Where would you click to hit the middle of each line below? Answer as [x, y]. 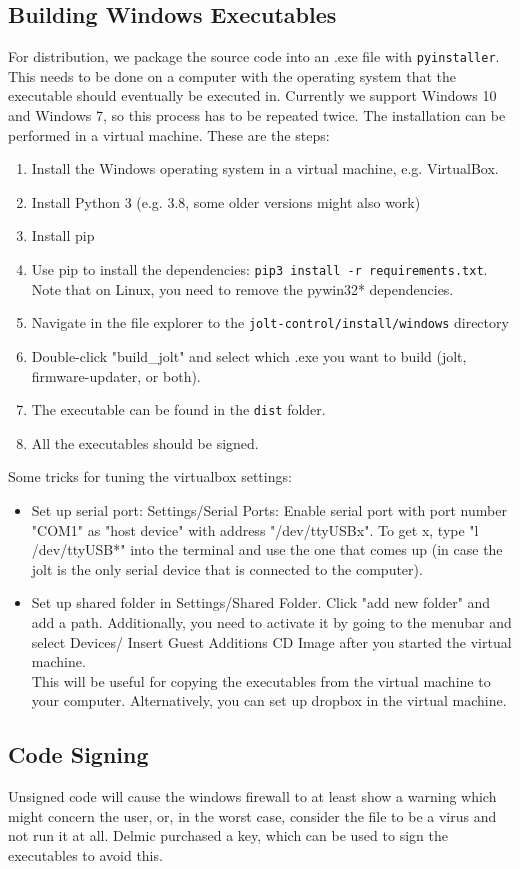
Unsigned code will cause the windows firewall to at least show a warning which [252, 796]
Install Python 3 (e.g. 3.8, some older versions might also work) [226, 201]
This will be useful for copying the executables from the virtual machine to [261, 680]
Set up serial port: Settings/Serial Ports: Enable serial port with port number [269, 509]
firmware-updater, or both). [116, 375]
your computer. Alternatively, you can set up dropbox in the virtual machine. [269, 700]
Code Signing [78, 754]
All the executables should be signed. [145, 442]
